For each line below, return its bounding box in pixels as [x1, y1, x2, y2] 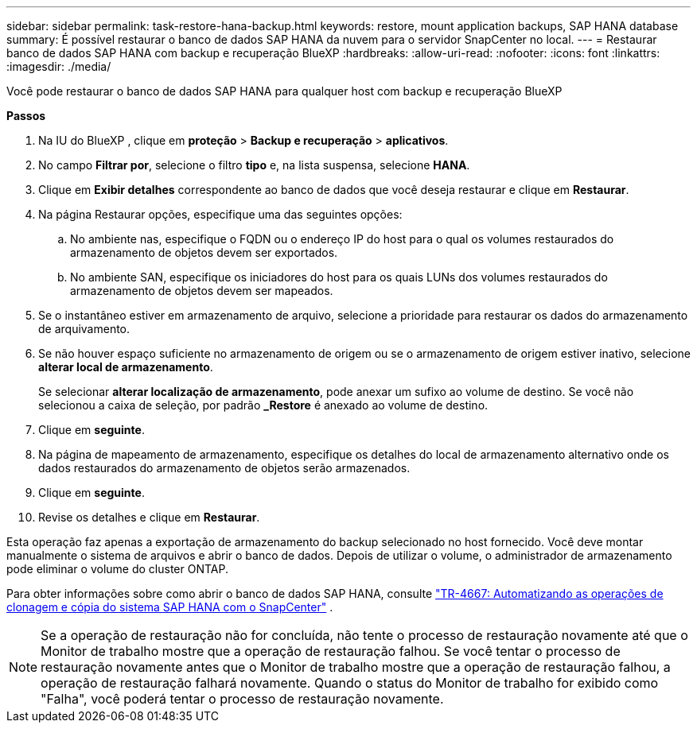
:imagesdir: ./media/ [6, 60, 111, 73]
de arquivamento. [38, 322, 130, 335]
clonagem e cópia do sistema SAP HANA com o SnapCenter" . [6, 600, 333, 614]
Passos [6, 109, 46, 122]
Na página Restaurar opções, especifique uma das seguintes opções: [38, 207, 403, 221]
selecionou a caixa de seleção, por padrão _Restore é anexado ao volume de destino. [38, 398, 489, 412]
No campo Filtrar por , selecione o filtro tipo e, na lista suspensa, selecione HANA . [38, 158, 470, 172]
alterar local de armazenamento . [38, 360, 213, 374]
